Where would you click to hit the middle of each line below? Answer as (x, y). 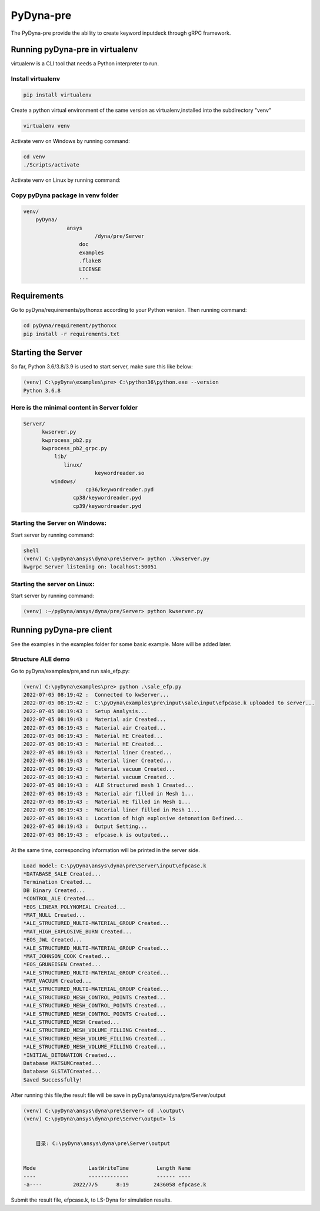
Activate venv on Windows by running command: (71, 141)
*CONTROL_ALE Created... (59, 899)
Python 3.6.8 (42, 390)
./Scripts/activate (51, 165)
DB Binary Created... (54, 890)
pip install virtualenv (58, 95)
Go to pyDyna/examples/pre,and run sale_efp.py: (70, 671)
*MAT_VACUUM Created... (58, 981)
